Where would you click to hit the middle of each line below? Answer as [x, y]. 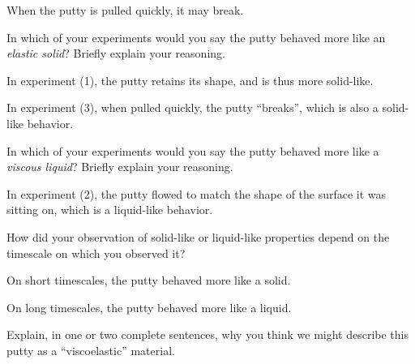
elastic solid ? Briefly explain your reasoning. [116, 53]
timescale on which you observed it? [96, 253]
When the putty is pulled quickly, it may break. [125, 10]
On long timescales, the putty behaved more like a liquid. [149, 307]
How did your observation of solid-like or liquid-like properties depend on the [198, 236]
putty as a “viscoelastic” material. [91, 350]
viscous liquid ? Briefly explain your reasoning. [120, 167]
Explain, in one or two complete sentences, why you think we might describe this [207, 334]
